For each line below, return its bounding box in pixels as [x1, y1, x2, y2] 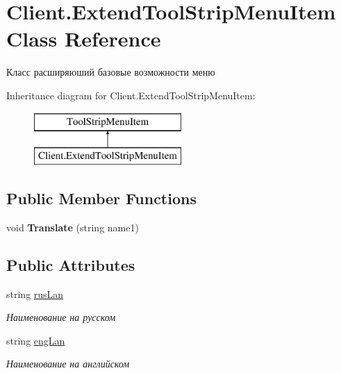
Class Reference [6, 24, 161, 53]
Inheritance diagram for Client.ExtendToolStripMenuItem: [6, 88, 256, 102]
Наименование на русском [6, 310, 116, 324]
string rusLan [6, 286, 64, 301]
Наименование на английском [6, 356, 130, 371]
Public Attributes [6, 254, 135, 275]
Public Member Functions [6, 188, 197, 209]
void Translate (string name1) [6, 219, 139, 234]
